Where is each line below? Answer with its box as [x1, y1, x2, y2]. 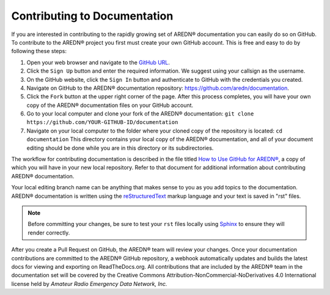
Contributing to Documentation [11, 9, 174, 23]
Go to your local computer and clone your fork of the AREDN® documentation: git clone [26, 110, 254, 117]
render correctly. [28, 229, 70, 236]
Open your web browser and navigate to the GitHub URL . [26, 59, 170, 66]
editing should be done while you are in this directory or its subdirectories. [26, 144, 214, 151]
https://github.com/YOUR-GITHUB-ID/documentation [26, 119, 178, 126]
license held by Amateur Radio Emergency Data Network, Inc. [11, 280, 167, 287]
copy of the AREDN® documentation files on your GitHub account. [26, 101, 194, 109]
